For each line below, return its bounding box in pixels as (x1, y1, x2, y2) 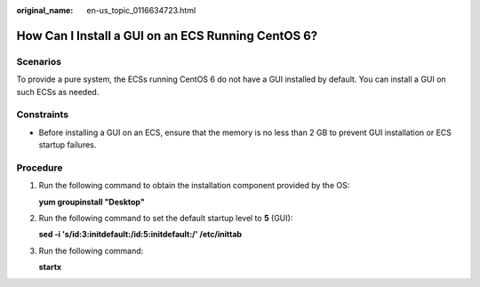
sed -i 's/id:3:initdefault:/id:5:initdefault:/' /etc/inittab (38, 229, 243, 240)
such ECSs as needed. (16, 86, 100, 97)
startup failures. (38, 140, 97, 150)
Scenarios (16, 55, 62, 68)
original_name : (16, 5, 74, 15)
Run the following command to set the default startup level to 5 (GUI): (38, 213, 293, 223)
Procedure (16, 161, 63, 173)
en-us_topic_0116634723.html (86, 5, 196, 15)
